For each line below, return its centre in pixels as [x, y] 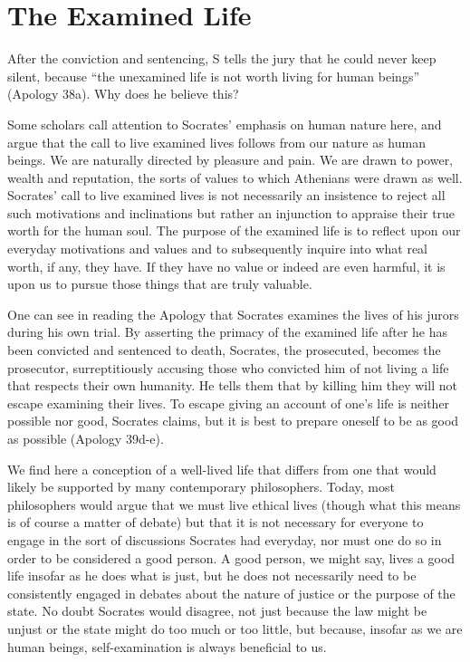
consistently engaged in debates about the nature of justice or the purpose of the [231, 593]
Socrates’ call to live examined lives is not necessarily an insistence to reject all [226, 195]
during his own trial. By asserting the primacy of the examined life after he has [228, 332]
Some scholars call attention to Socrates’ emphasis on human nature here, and [225, 124]
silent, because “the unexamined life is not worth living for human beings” [214, 76]
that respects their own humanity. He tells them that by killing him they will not [232, 385]
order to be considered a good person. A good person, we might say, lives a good [231, 557]
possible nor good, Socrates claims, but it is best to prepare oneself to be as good [233, 421]
